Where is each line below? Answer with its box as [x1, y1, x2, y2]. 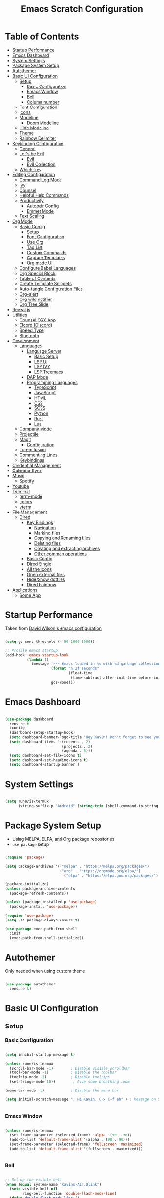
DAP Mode [26, 374, 49, 380]
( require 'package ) [5, 855, 45, 860]
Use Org [26, 239, 44, 245]
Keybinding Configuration [12, 140, 64, 146]
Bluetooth [19, 332, 39, 338]
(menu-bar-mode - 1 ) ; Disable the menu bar [5, 1088, 119, 1093]
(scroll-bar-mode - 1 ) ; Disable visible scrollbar [9, 1066, 130, 1070]
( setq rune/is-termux [5, 799, 49, 804]
